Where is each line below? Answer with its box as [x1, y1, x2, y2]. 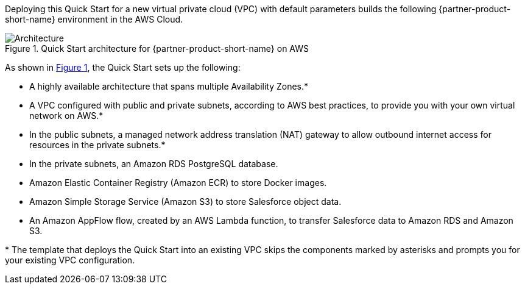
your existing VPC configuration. [5, 255, 135, 265]
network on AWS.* [29, 110, 104, 121]
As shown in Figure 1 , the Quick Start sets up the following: [5, 62, 241, 73]
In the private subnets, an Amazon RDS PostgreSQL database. [29, 159, 278, 169]
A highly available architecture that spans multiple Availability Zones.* [29, 81, 309, 91]
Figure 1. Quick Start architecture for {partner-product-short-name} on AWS [5, 43, 309, 54]
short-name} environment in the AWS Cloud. [5, 14, 183, 24]
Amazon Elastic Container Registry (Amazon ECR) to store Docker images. [29, 177, 327, 188]
